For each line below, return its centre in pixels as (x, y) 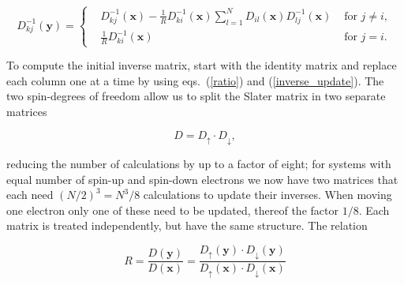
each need (30, 195)
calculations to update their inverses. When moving (267, 195)
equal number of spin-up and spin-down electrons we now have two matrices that (202, 179)
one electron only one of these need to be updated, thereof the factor (172, 210)
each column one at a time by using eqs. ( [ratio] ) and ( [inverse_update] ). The (195, 80)
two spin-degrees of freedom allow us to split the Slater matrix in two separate (196, 96)
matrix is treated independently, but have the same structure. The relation (187, 225)
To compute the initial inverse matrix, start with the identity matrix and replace (202, 65)
